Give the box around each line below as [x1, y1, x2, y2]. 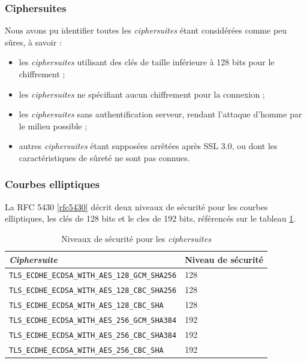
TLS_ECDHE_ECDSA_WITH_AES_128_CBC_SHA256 [9, 286, 177, 295]
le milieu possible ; [19, 119, 88, 132]
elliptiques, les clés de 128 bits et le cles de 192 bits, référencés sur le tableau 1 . [5, 212, 296, 225]
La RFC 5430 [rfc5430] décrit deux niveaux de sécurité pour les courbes [5, 200, 268, 213]
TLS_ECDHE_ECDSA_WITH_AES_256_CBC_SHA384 [9, 331, 177, 340]
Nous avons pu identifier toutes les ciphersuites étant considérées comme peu [5, 24, 287, 37]
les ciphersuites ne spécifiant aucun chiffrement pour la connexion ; [19, 87, 265, 100]
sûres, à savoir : [5, 35, 62, 48]
